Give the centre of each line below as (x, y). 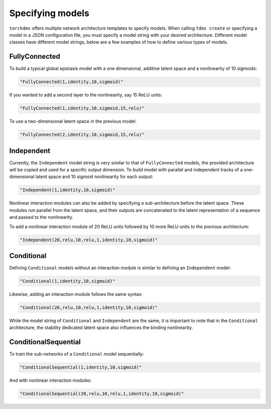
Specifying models (49, 13)
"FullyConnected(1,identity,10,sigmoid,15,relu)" (82, 108)
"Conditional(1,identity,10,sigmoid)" (67, 281)
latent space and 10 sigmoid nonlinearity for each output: (94, 177)
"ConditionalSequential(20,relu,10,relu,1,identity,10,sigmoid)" (102, 394)
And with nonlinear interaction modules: (50, 380)
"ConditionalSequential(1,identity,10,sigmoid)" (81, 367)
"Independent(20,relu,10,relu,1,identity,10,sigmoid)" (89, 240)
